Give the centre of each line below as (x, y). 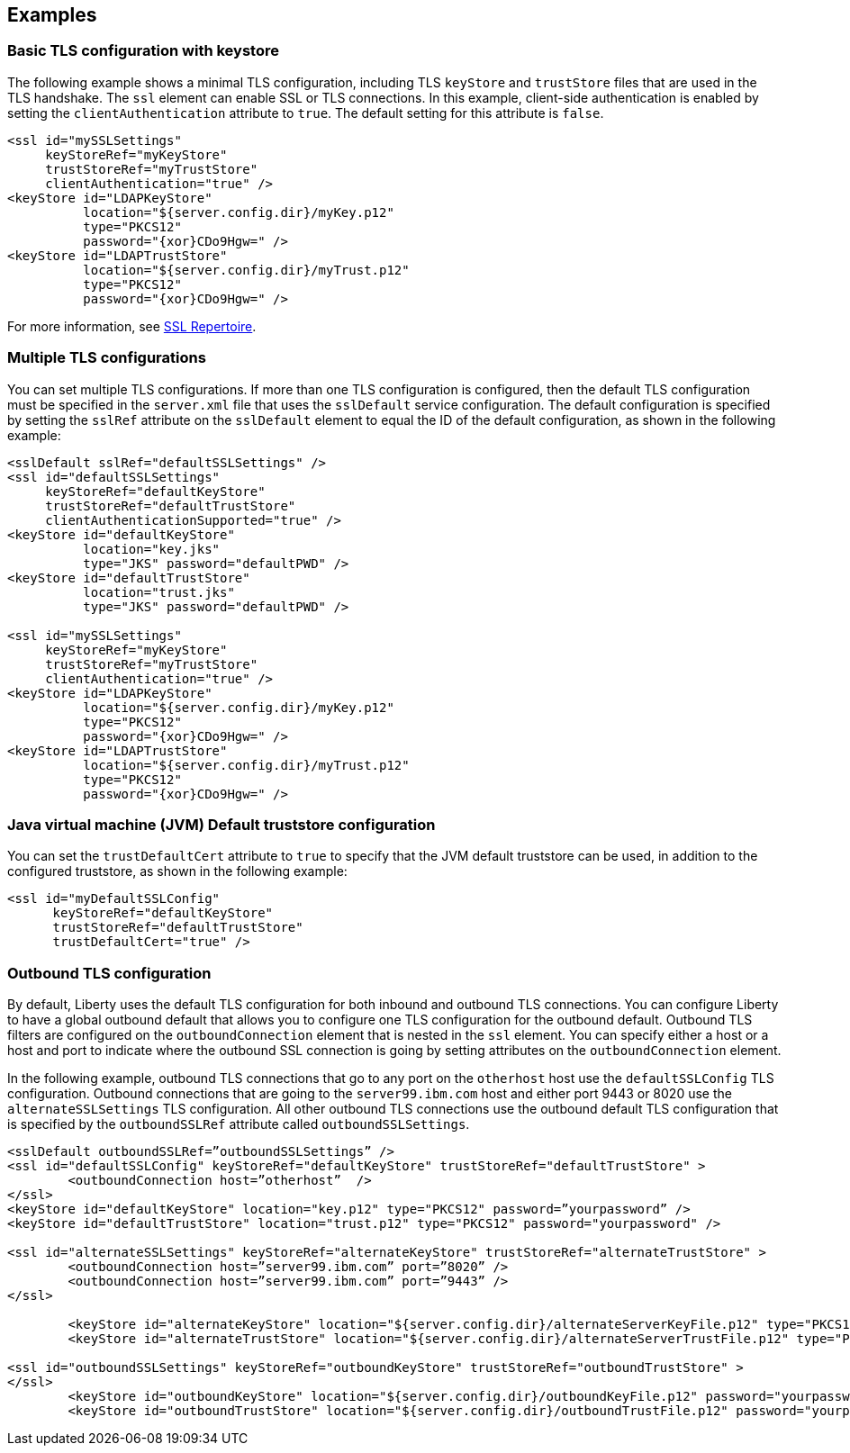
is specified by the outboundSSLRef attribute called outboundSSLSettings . (239, 1124)
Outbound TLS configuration (109, 973)
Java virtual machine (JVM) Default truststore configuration (222, 824)
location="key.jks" (152, 549)
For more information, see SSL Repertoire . (132, 326)
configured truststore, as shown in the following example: (177, 871)
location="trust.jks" (159, 592)
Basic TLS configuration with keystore (143, 51)
